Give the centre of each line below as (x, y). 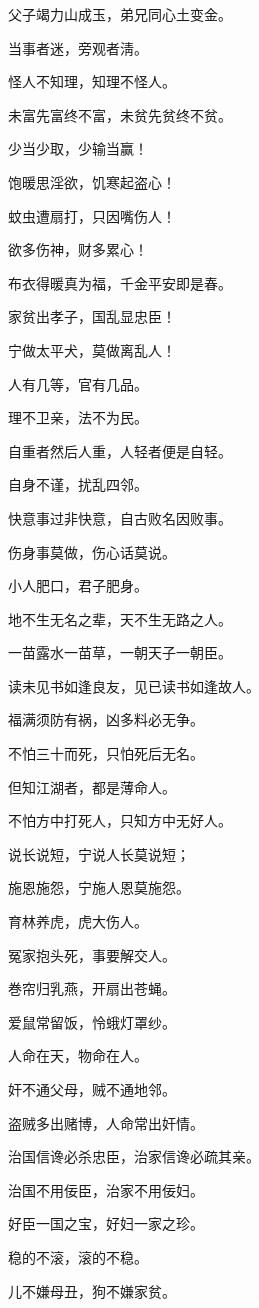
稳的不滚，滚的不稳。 (78, 1256)
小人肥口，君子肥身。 (78, 585)
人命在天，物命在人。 (78, 1055)
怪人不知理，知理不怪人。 (92, 81)
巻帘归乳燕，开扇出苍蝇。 (92, 988)
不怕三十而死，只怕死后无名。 (106, 753)
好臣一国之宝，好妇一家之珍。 (106, 1223)
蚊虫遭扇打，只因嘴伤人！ (92, 215)
